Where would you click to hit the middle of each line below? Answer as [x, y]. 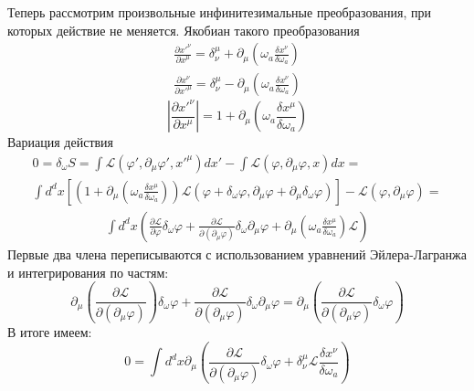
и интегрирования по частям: [88, 272]
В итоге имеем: [50, 332]
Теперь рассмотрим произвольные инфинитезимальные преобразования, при [219, 12]
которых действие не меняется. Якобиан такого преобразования [184, 30]
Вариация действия [61, 142]
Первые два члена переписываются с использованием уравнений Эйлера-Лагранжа [237, 254]
